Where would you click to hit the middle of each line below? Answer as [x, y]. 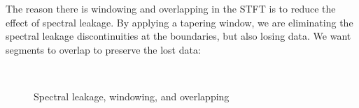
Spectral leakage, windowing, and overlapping [132, 96]
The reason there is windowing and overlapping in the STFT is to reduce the [171, 8]
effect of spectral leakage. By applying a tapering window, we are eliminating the [179, 22]
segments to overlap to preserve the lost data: [103, 49]
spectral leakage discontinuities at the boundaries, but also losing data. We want [178, 36]
